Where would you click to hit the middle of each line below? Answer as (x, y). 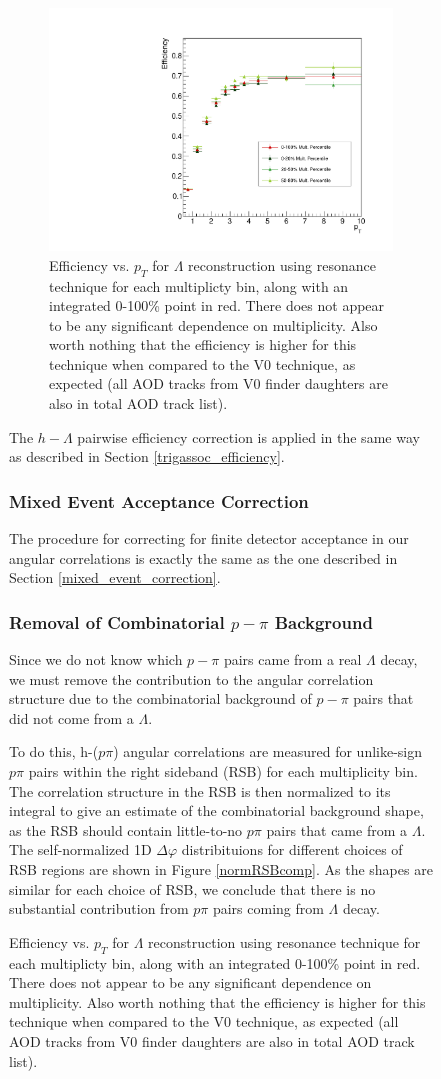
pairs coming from (268, 908)
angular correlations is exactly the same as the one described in (203, 557)
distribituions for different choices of (292, 849)
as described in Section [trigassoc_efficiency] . (147, 456)
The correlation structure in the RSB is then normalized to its (200, 790)
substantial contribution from (99, 908)
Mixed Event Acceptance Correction (159, 500)
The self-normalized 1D (80, 849)
